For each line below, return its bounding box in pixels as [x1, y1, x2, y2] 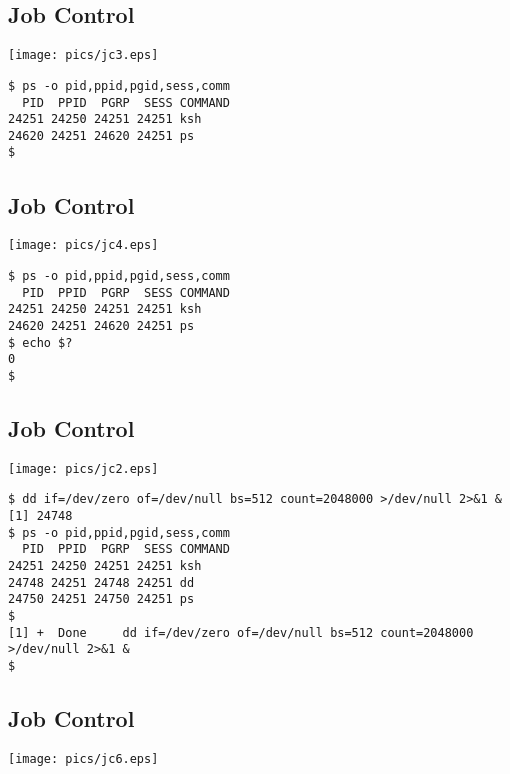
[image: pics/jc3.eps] [8, 48, 159, 63]
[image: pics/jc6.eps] [8, 751, 159, 766]
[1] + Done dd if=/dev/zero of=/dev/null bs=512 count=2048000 [8, 625, 474, 640]
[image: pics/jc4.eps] [8, 238, 159, 253]
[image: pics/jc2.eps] [8, 461, 159, 476]
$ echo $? [8, 335, 73, 350]
